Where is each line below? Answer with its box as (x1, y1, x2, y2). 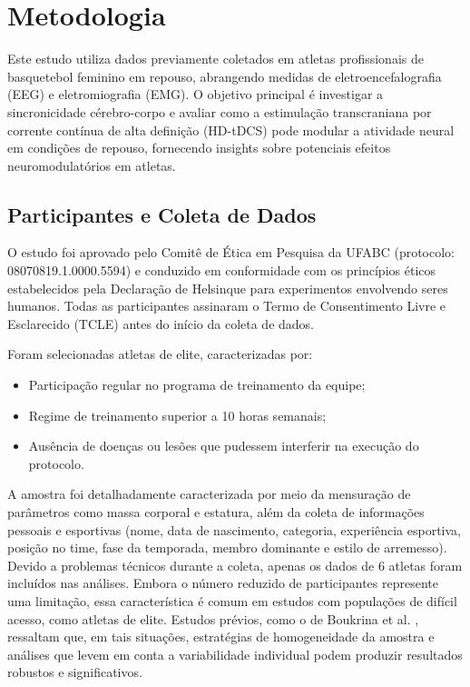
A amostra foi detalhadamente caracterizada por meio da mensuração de (7, 484, 411, 503)
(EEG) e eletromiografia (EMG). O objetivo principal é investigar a (7, 85, 384, 104)
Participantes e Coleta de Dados (7, 200, 317, 228)
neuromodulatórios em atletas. (7, 155, 176, 174)
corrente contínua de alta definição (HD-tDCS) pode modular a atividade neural (7, 120, 455, 139)
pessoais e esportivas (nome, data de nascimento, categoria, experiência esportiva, (7, 520, 461, 539)
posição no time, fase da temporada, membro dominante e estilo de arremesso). (7, 538, 447, 557)
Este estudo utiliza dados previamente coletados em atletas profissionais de (7, 49, 424, 68)
